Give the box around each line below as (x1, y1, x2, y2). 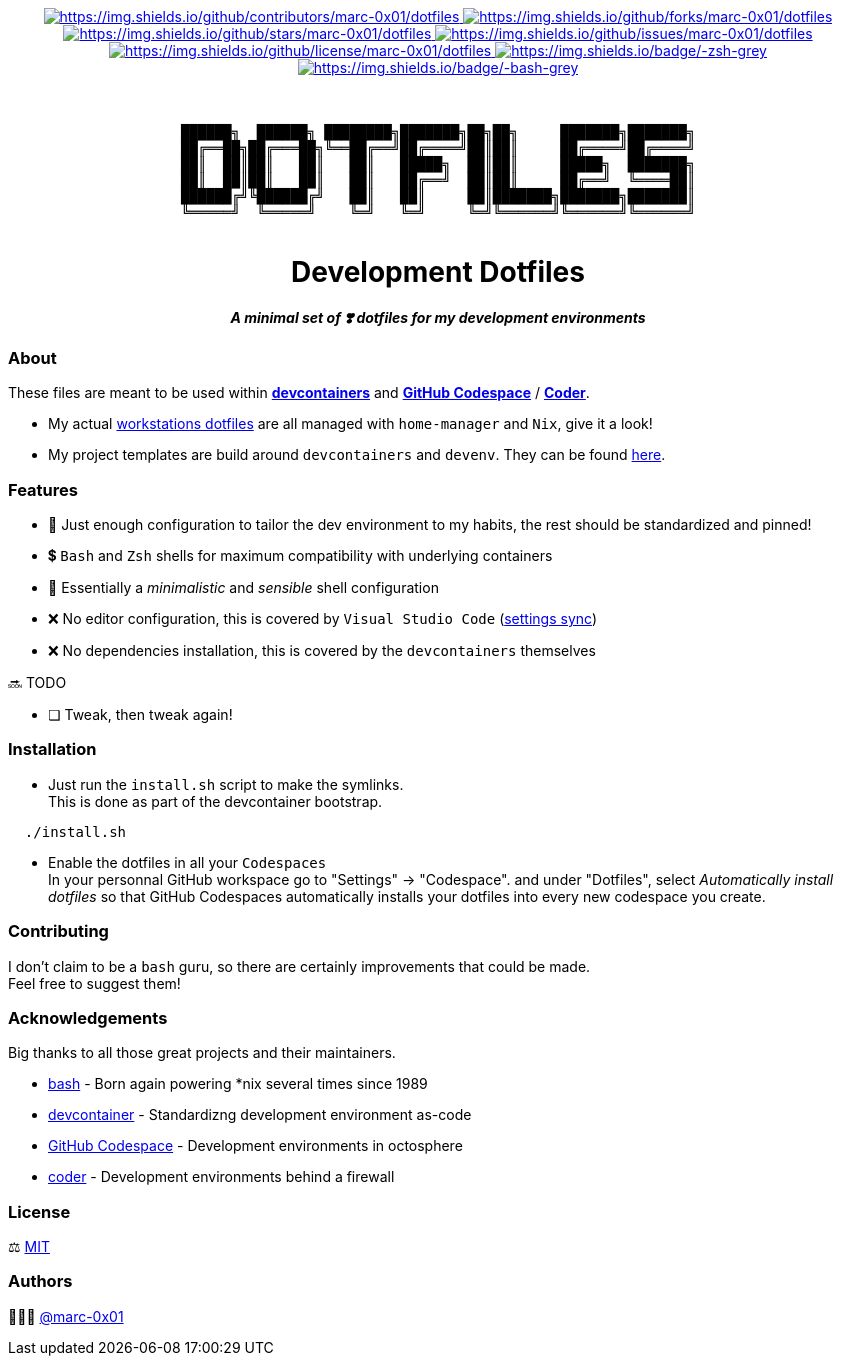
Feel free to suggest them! (8, 974, 181, 992)
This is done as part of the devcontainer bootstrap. (48, 792, 383, 810)
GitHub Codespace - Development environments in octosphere (48, 1137, 463, 1155)
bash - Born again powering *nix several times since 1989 (48, 1075, 428, 1093)
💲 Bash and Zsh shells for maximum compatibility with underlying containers (48, 547, 553, 564)
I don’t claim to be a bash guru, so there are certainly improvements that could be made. (8, 957, 591, 975)
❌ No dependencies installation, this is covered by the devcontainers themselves (48, 642, 596, 659)
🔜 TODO (8, 674, 67, 691)
